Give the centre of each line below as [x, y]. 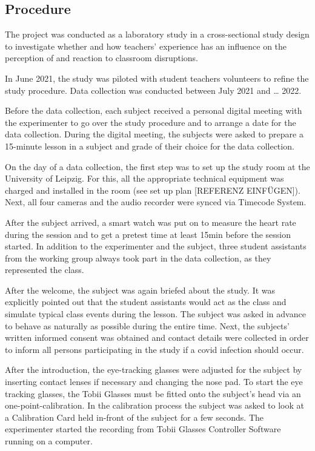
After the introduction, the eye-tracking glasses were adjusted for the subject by [154, 370]
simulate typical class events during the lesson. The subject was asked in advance [155, 314]
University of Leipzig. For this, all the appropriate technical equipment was [144, 178]
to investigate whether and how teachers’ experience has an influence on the [146, 46]
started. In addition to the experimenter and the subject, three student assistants [156, 246]
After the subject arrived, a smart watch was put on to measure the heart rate [151, 222]
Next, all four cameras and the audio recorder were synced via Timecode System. [156, 202]
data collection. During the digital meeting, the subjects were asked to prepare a [154, 134]
